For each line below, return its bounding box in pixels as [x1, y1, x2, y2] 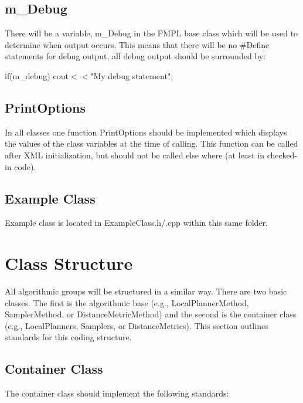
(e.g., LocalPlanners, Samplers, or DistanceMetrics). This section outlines [5, 319, 268, 331]
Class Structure [5, 251, 133, 275]
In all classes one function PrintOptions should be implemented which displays [5, 126, 287, 138]
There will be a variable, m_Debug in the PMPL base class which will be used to [5, 27, 298, 39]
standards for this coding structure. [5, 331, 132, 343]
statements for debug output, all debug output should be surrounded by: [5, 50, 266, 62]
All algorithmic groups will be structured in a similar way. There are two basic [5, 285, 287, 297]
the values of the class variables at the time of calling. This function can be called [5, 137, 298, 150]
